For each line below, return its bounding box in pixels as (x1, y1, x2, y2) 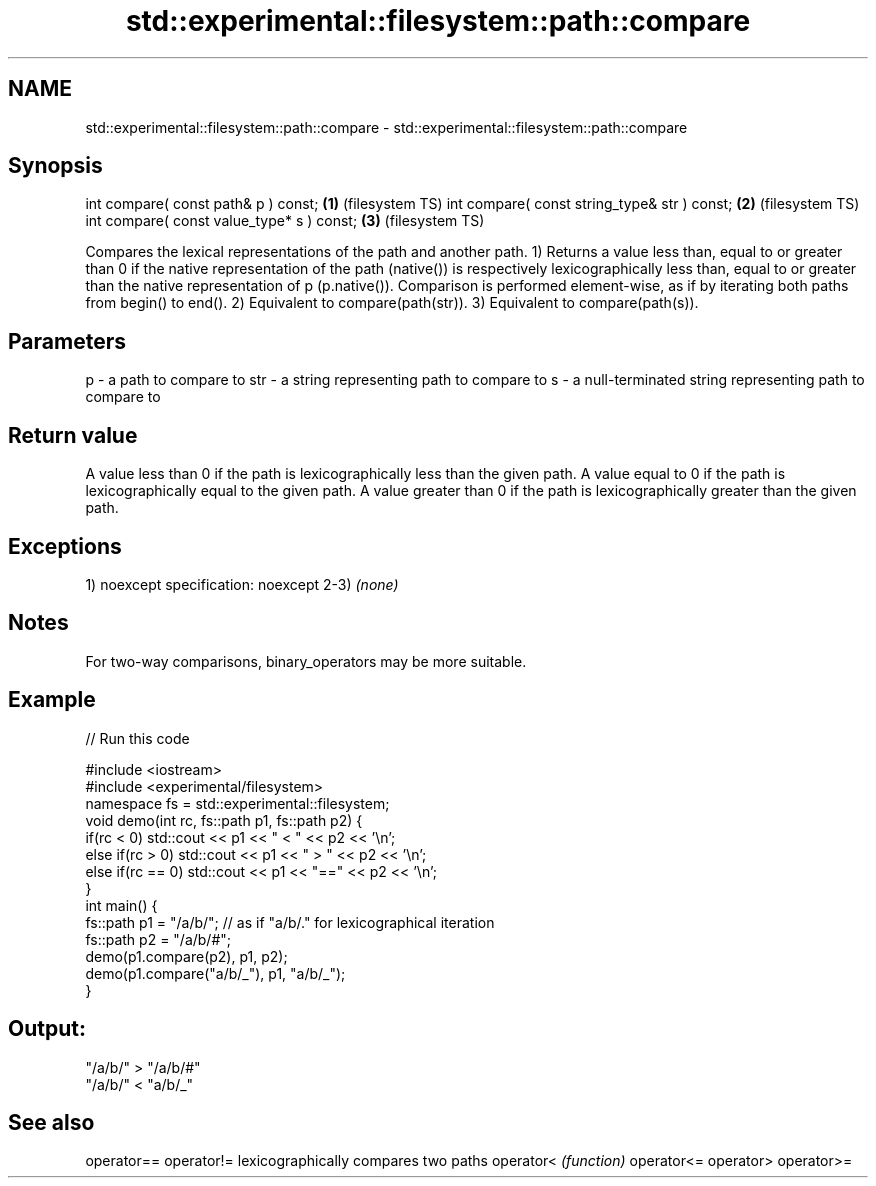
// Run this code (85, 729, 190, 747)
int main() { (85, 896, 158, 914)
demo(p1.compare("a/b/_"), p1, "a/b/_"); (85, 964, 346, 982)
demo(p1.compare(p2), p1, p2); (85, 947, 288, 965)
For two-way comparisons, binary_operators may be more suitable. (85, 652, 527, 670)
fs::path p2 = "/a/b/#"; (85, 930, 232, 948)
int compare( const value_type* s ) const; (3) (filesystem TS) (85, 212, 485, 230)
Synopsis (8, 153, 103, 179)
